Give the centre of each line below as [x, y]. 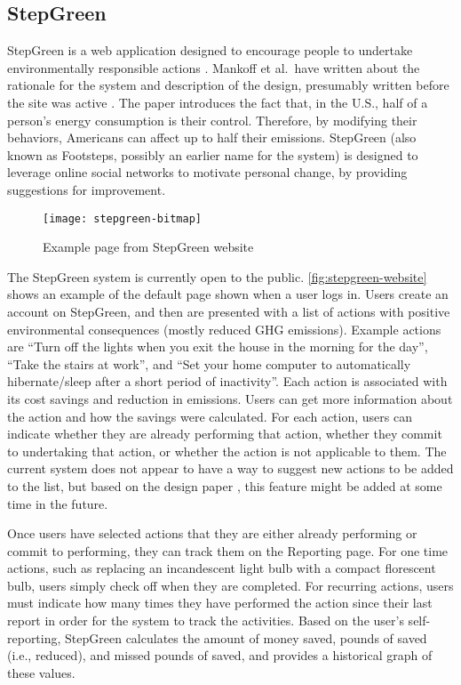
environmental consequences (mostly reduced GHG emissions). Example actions [224, 329]
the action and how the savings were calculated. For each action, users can [210, 416]
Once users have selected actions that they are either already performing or [212, 533]
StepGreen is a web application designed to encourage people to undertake [210, 50]
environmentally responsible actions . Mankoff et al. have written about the [214, 67]
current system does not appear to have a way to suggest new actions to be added [230, 468]
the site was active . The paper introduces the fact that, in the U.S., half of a [218, 102]
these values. [41, 672]
